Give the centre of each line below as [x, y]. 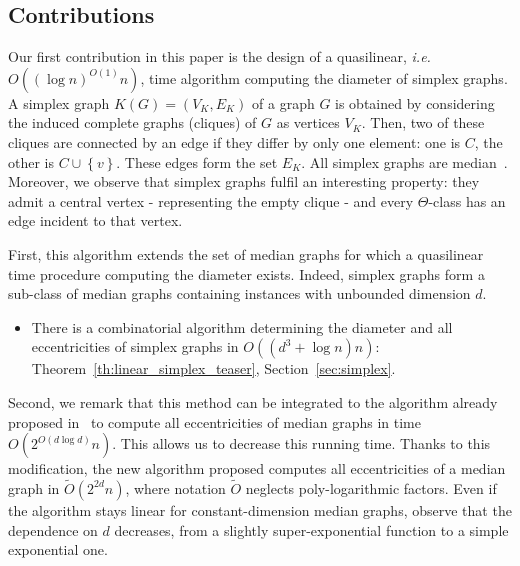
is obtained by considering [415, 102]
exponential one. [58, 549]
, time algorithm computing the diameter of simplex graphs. [324, 77]
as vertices [308, 122]
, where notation [175, 487]
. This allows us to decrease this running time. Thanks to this [301, 443]
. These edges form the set [197, 161]
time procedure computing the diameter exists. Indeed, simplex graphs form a [246, 273]
